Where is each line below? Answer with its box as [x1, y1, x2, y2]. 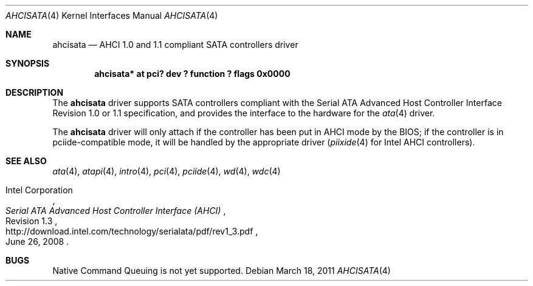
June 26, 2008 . [5, 236, 69, 247]
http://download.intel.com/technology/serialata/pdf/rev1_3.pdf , [5, 226, 258, 236]
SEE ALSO [5, 156, 47, 166]
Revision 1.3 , [5, 216, 58, 226]
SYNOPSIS [5, 58, 50, 68]
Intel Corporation [5, 185, 73, 195]
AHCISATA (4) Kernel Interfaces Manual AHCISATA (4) [5, 10, 218, 21]
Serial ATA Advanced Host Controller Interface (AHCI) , [5, 205, 226, 216]
